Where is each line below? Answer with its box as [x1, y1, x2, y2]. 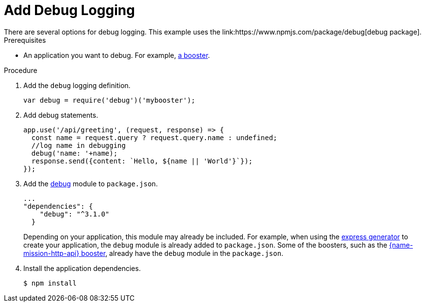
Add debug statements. [23, 110, 98, 119]
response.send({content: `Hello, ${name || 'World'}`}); [31, 157, 253, 165]
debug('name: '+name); [31, 149, 118, 157]
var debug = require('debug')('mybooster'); [23, 96, 196, 104]
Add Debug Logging [4, 2, 135, 18]
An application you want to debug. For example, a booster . [23, 51, 210, 59]
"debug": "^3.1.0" [39, 210, 110, 218]
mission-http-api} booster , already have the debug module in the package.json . [23, 249, 284, 257]
